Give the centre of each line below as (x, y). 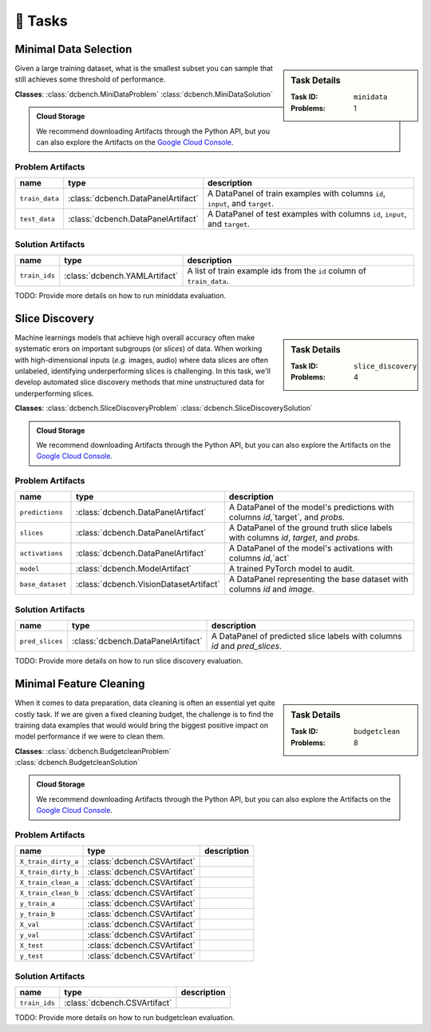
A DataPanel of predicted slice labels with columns (307, 636)
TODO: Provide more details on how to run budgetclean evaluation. (125, 1018)
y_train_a (38, 903)
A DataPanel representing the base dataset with (318, 580)
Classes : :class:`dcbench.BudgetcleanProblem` (93, 751)
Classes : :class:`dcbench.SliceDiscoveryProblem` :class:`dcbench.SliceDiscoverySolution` (164, 408)
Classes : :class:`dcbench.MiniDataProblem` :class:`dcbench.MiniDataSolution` (144, 94)
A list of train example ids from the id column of (277, 270)
